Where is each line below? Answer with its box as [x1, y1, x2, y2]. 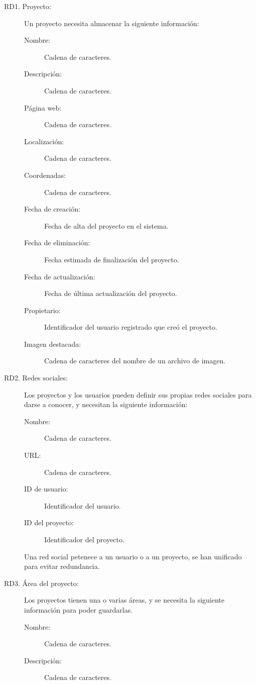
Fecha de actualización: [24, 271, 95, 281]
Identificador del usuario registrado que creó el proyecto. [44, 322, 217, 332]
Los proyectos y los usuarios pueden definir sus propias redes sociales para [24, 389, 252, 400]
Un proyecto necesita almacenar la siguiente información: [24, 18, 199, 28]
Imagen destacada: [24, 338, 81, 349]
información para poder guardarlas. [24, 604, 133, 615]
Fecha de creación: [24, 204, 80, 214]
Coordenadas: [24, 169, 66, 180]
